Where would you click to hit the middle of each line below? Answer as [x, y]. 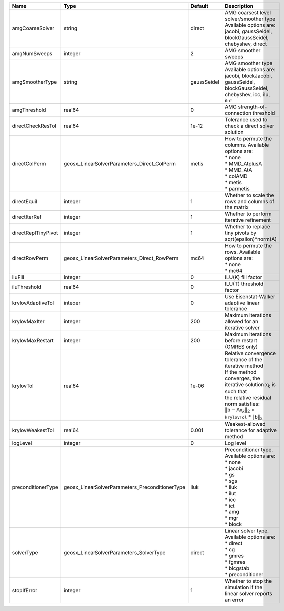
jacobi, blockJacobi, [248, 76]
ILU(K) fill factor [243, 277]
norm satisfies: [242, 404]
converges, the [242, 378]
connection [238, 113]
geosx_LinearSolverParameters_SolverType [115, 553]
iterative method [244, 366]
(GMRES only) [241, 347]
